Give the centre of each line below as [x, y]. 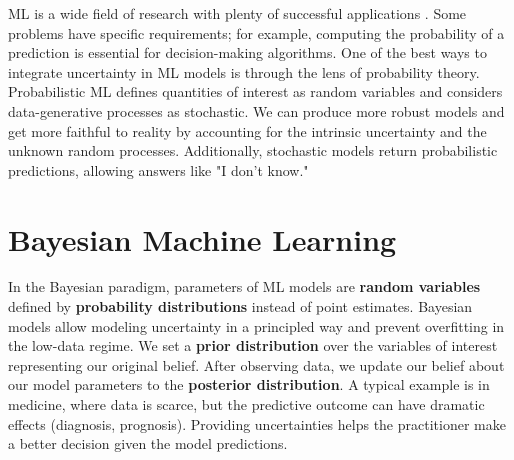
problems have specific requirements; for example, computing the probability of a [256, 32]
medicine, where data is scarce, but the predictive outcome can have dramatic [246, 404]
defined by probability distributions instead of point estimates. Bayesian [240, 306]
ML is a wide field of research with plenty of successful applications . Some [237, 13]
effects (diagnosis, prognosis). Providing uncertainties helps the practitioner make [257, 423]
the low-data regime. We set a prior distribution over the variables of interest [253, 345]
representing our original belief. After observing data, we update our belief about [256, 364]
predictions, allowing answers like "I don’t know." [158, 169]
